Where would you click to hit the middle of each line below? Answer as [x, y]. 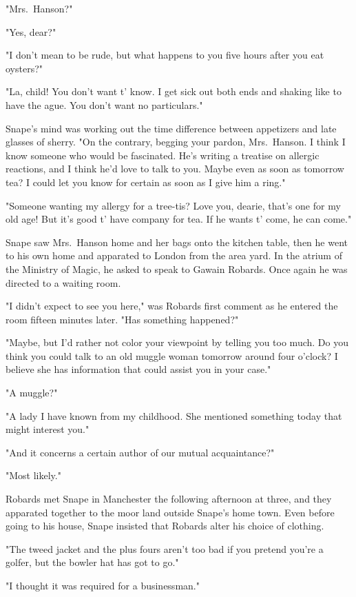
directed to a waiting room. [63, 282]
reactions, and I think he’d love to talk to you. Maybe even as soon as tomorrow [175, 169]
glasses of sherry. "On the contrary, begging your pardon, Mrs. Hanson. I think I [176, 142]
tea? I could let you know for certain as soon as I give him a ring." [146, 182]
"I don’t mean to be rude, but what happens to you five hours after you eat [165, 55]
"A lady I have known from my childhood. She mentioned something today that [174, 415]
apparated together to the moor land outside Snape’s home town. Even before [170, 512]
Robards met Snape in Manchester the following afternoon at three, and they [169, 499]
